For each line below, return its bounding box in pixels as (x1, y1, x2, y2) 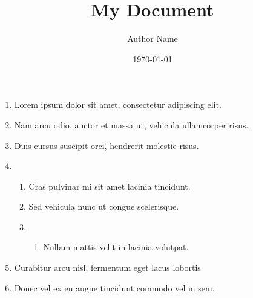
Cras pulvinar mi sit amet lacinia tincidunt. (28, 179, 191, 192)
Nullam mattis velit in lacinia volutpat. (43, 240, 189, 253)
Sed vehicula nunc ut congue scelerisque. (28, 200, 179, 213)
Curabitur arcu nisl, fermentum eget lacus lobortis (14, 261, 201, 274)
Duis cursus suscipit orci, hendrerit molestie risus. (14, 139, 199, 151)
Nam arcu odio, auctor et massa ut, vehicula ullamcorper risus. (14, 118, 249, 131)
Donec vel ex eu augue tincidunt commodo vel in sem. (14, 281, 215, 294)
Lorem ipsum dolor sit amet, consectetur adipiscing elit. (14, 98, 222, 111)
